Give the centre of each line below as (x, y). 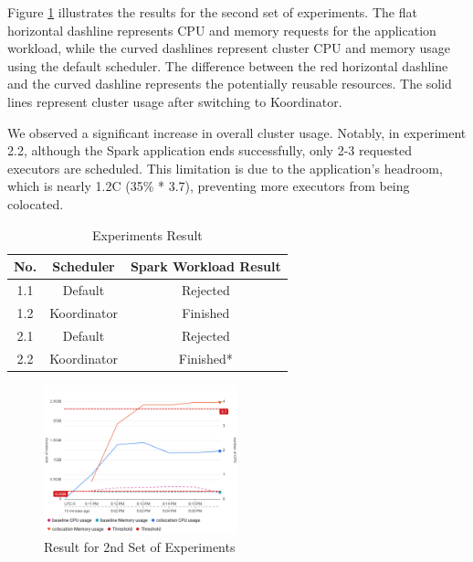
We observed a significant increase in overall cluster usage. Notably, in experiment (237, 132)
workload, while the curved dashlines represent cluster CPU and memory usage (229, 48)
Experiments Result (147, 234)
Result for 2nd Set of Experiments (140, 547)
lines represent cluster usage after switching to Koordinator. (175, 101)
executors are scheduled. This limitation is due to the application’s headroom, (225, 168)
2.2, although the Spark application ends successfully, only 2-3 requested (210, 150)
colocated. (36, 203)
